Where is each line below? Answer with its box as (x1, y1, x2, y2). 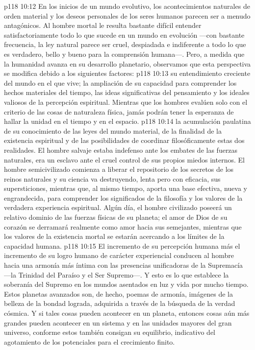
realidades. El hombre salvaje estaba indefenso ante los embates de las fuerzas (4, 144, 238, 155)
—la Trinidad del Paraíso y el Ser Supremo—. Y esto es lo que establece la (4, 269, 229, 280)
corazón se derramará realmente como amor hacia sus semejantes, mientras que (4, 221, 242, 232)
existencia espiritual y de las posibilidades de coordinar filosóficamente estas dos (4, 135, 245, 145)
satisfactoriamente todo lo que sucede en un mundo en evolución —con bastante (4, 29, 245, 40)
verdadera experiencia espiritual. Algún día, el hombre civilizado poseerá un (4, 202, 232, 212)
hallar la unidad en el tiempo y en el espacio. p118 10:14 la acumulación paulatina (4, 116, 251, 126)
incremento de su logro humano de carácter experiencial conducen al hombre (4, 250, 234, 260)
